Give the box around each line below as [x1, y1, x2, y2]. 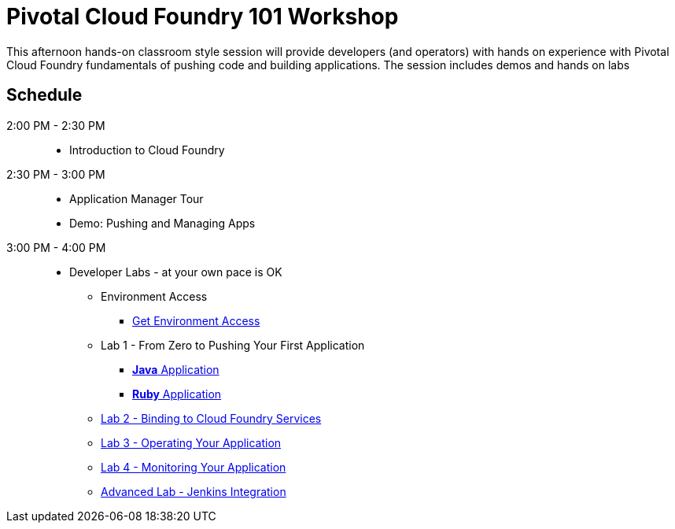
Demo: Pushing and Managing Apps [69, 216, 256, 230]
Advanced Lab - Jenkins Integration [101, 484, 286, 498]
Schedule [6, 85, 83, 105]
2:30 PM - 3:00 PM [6, 167, 105, 181]
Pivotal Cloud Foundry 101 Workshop [6, 3, 399, 30]
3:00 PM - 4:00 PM [6, 240, 106, 254]
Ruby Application [132, 387, 222, 401]
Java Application [132, 362, 219, 376]
